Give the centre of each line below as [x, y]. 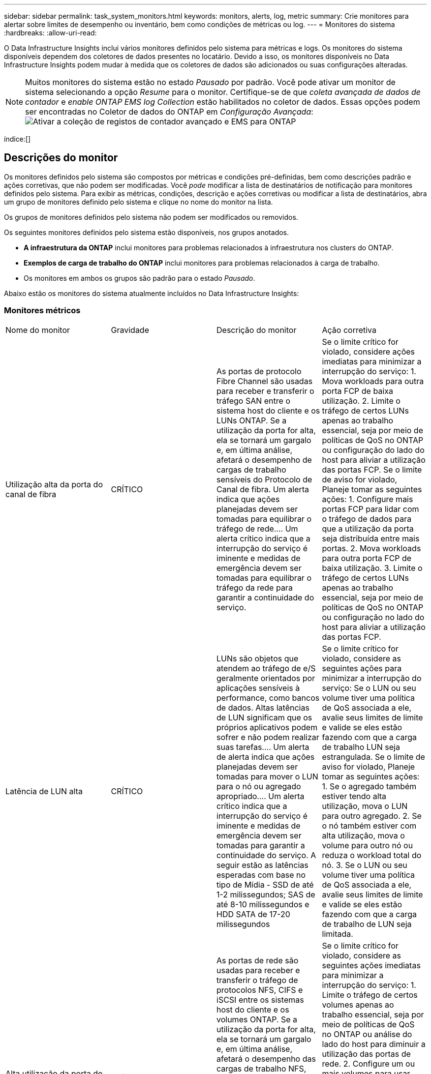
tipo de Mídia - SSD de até [265, 884]
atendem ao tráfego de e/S [266, 668]
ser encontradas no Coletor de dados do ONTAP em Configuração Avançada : [169, 112]
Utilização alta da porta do [54, 484]
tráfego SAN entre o [253, 401]
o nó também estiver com [369, 825]
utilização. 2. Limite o [361, 401]
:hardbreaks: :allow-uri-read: [50, 33]
